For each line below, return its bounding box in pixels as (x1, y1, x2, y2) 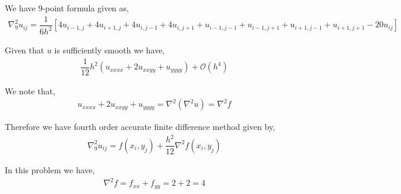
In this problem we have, (5, 163, 95, 176)
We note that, (5, 84, 55, 97)
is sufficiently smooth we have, (54, 44, 165, 56)
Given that (5, 44, 45, 56)
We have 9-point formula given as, (5, 2, 129, 14)
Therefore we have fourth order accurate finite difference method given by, (5, 120, 275, 133)
